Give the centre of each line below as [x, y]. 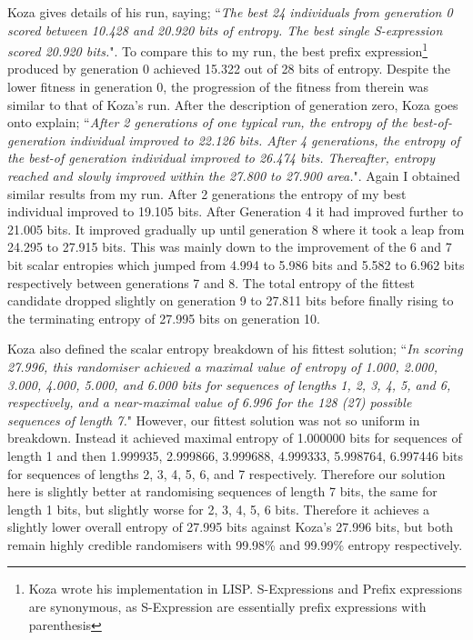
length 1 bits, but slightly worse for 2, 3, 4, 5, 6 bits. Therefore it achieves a [219, 509]
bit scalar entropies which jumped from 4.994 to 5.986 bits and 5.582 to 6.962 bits [236, 264]
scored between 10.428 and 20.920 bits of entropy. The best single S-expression [225, 30]
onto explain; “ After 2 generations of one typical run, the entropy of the [207, 122]
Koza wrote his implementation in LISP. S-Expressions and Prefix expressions [246, 589]
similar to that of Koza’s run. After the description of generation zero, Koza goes [233, 104]
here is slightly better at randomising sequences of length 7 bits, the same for [222, 491]
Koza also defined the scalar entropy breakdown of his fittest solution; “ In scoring [235, 349]
